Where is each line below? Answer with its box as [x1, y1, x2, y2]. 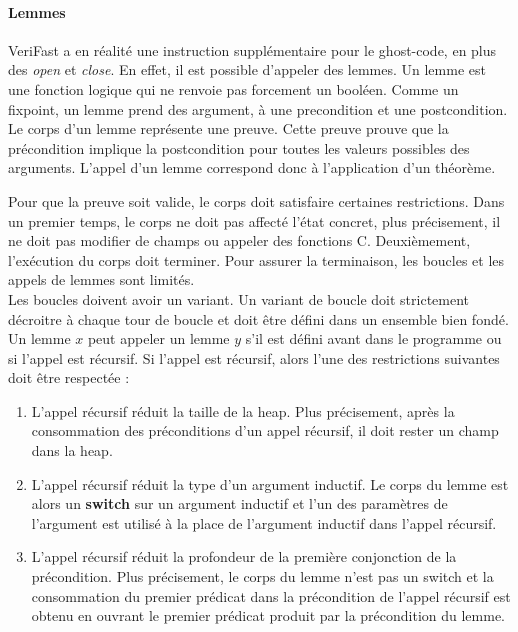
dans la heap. [31, 440, 113, 461]
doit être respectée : [8, 367, 130, 388]
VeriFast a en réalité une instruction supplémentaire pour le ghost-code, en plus [8, 39, 497, 60]
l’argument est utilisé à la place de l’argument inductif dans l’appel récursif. [31, 512, 497, 533]
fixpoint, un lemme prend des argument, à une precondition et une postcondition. [8, 98, 508, 119]
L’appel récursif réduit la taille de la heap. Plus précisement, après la [31, 400, 455, 421]
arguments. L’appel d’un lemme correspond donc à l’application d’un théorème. [8, 157, 496, 178]
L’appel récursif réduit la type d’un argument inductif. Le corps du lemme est [31, 473, 509, 494]
